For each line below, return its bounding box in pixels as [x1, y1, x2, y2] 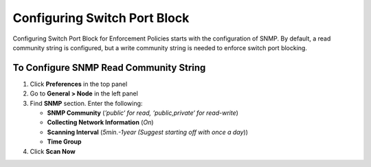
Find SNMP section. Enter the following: [30, 99, 143, 107]
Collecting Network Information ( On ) [47, 118, 154, 126]
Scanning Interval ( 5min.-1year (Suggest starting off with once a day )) [47, 128, 249, 136]
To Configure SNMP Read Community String [12, 62, 206, 74]
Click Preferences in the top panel [30, 80, 128, 88]
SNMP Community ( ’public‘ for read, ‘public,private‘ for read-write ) [47, 109, 238, 117]
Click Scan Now [30, 147, 76, 155]
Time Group [47, 137, 82, 146]
